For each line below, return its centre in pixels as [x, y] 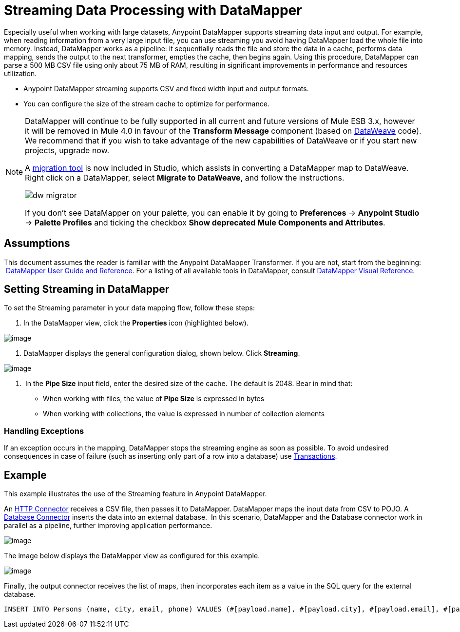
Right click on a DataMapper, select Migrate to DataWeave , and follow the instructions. [185, 177]
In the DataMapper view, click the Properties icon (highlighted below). [136, 323]
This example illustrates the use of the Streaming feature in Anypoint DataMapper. [135, 494]
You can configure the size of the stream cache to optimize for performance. [146, 103]
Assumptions [37, 244]
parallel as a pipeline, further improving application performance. [108, 526]
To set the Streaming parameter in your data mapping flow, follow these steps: [129, 308]
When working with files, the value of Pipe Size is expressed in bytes [154, 399]
